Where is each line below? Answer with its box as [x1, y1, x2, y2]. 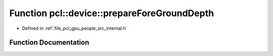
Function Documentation [9, 38, 89, 47]
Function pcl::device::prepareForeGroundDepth [9, 8, 214, 19]
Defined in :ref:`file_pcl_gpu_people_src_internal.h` [22, 25, 127, 31]
